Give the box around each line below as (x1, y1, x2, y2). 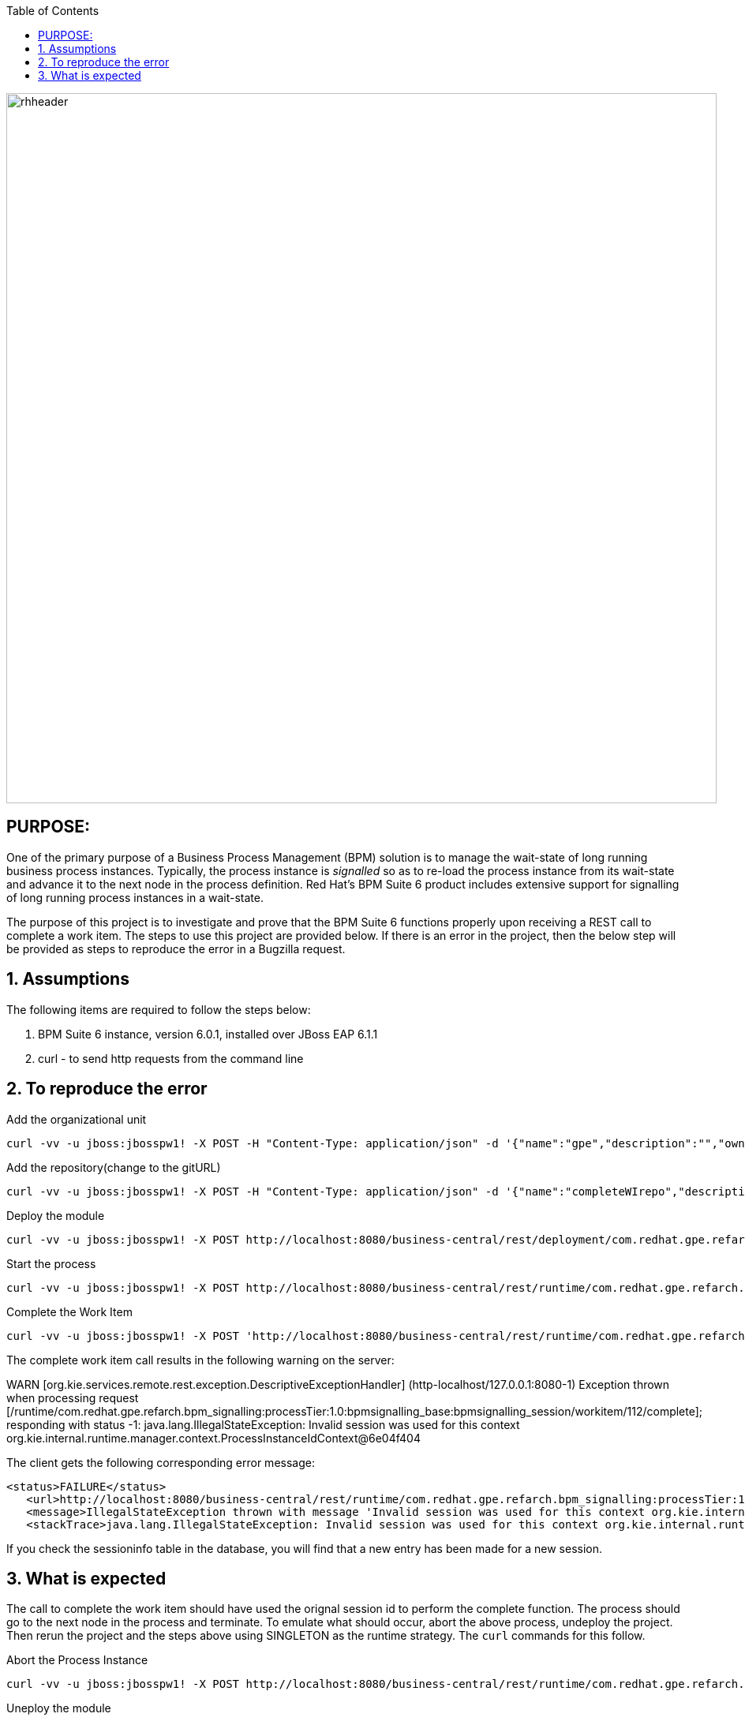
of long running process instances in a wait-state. (6, 890, 264, 904)
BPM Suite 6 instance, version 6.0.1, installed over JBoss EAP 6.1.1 (38, 1027, 378, 1041)
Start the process (6, 1256, 96, 1270)
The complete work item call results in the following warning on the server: (6, 1352, 395, 1367)
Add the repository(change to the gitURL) (6, 1160, 221, 1174)
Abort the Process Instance (6, 1653, 148, 1667)
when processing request (6, 1390, 139, 1405)
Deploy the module (6, 1208, 105, 1222)
